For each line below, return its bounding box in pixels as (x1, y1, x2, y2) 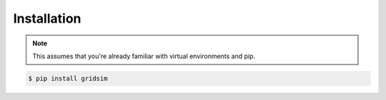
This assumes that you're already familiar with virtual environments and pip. (32, 52, 256, 60)
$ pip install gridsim (28, 74, 108, 82)
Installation (13, 11, 81, 26)
